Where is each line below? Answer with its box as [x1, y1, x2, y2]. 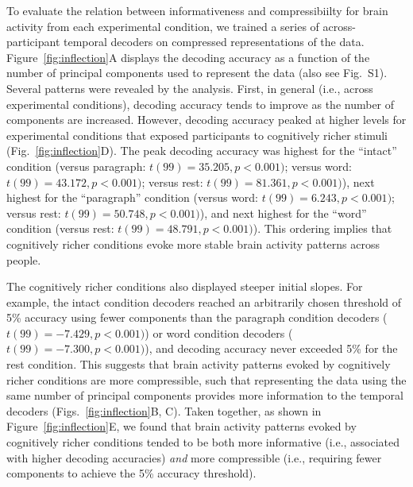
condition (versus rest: [6, 220, 114, 237]
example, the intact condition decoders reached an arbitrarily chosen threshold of [6, 293, 402, 310]
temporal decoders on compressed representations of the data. [64, 33, 365, 50]
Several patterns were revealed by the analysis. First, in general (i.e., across [6, 79, 373, 96]
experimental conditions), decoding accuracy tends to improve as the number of [6, 95, 395, 112]
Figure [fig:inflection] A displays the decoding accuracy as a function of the [6, 48, 370, 65]
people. [6, 251, 41, 268]
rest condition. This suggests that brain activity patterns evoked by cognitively [6, 356, 391, 373]
